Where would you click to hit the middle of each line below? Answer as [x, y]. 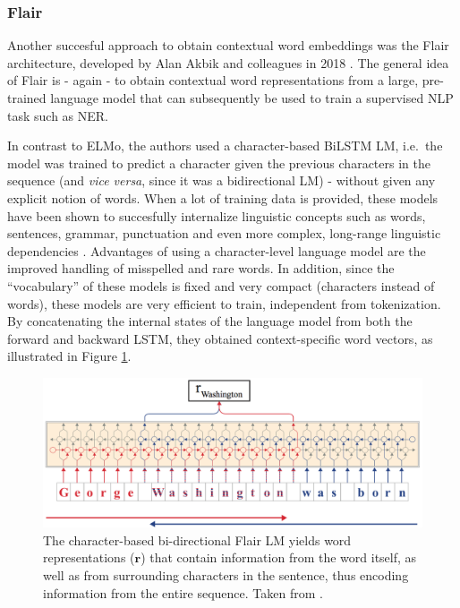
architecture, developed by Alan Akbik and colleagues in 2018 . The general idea [228, 62]
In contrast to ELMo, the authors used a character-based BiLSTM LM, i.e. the [225, 146]
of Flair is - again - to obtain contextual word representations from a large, [213, 80]
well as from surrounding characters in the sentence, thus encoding [226, 574]
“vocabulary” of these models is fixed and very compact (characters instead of [221, 285]
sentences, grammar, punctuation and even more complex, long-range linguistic [224, 233]
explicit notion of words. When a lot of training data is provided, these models [223, 197]
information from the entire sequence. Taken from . [183, 592]
